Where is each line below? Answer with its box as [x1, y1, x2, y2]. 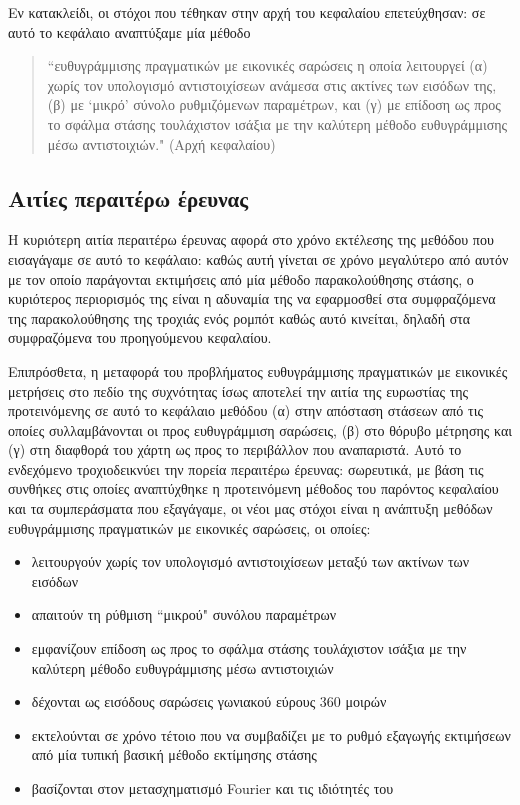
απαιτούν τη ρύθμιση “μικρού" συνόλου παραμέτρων [31, 604, 337, 625]
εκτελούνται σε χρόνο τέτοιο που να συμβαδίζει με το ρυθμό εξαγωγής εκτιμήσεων [31, 724, 511, 745]
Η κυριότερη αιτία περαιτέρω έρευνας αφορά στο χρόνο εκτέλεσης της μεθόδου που [8, 229, 494, 250]
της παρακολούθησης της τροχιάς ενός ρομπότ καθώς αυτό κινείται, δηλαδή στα [8, 307, 471, 328]
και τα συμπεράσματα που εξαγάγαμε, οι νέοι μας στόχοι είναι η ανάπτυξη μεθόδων [8, 498, 493, 519]
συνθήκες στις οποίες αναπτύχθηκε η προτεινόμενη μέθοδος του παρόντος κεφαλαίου [8, 478, 499, 499]
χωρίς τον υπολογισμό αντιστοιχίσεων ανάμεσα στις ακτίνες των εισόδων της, [47, 74, 497, 95]
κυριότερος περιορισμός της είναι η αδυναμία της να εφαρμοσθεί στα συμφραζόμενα [8, 288, 496, 309]
